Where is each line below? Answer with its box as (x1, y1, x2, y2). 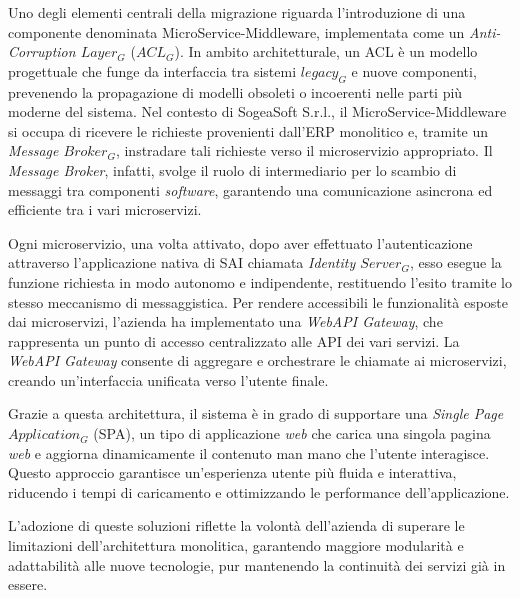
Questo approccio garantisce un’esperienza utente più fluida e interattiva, (8, 462, 457, 483)
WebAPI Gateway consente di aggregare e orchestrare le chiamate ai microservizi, (8, 350, 507, 371)
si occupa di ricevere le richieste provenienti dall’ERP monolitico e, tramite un (8, 120, 489, 141)
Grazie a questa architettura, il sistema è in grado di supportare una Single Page (8, 403, 504, 424)
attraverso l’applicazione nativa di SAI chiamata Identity (8, 252, 356, 273)
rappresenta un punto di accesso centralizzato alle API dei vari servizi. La (8, 330, 460, 351)
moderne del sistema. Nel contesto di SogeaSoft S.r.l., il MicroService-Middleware (8, 101, 507, 122)
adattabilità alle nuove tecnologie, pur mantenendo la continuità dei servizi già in (8, 554, 506, 575)
